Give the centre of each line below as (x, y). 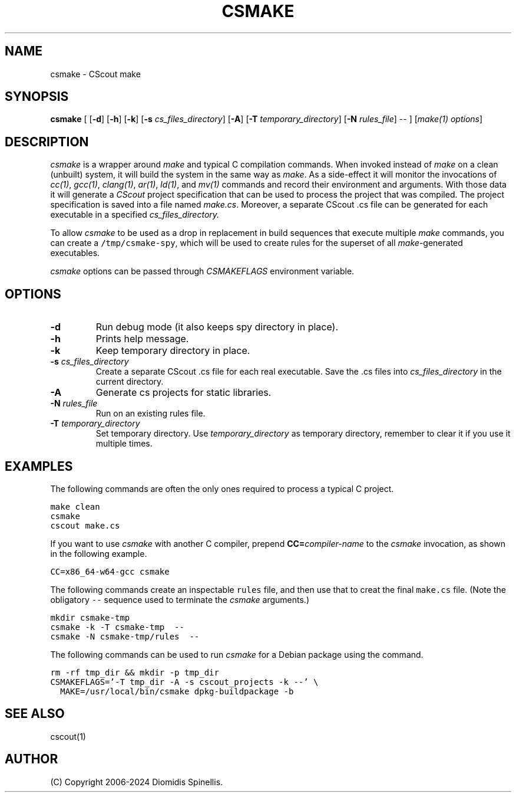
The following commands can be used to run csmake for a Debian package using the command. (237, 654)
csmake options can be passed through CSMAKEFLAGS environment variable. (202, 271)
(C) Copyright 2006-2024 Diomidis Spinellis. (137, 782)
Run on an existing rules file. (150, 414)
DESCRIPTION (47, 142)
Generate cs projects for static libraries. (183, 393)
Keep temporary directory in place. (173, 351)
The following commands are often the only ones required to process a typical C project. (222, 488)
